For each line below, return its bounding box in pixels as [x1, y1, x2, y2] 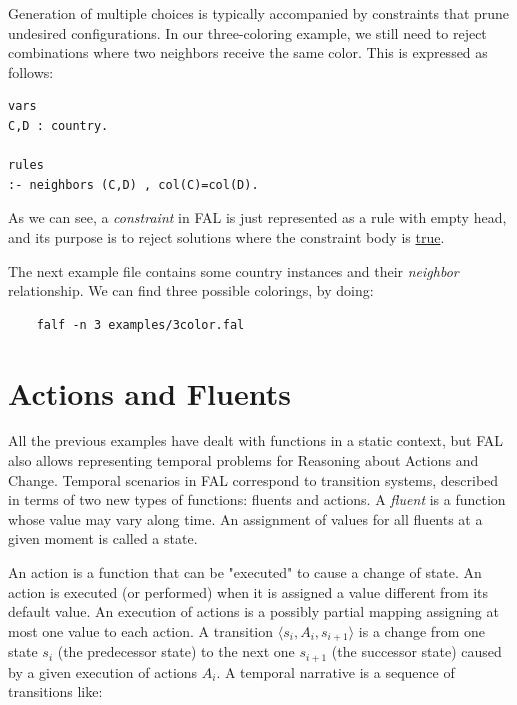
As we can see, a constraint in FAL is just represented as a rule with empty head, [8, 207, 507, 228]
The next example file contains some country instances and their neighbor [8, 260, 459, 281]
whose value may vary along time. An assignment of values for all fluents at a [8, 508, 483, 529]
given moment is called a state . [8, 528, 198, 549]
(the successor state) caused [331, 641, 502, 662]
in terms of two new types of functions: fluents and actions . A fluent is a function [8, 489, 506, 510]
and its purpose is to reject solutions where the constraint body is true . [8, 226, 445, 247]
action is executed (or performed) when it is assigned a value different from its [8, 581, 489, 602]
